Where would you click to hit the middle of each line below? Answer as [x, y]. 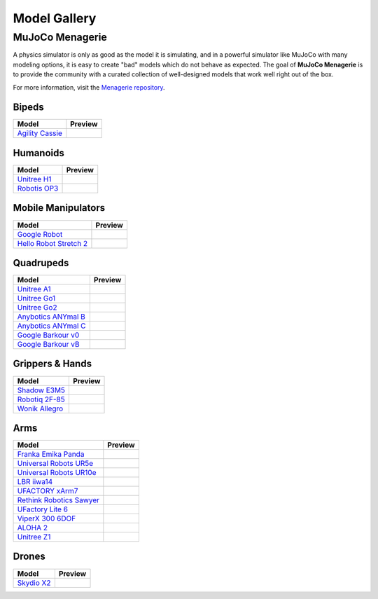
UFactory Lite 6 [43, 509]
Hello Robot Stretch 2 [52, 243]
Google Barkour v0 [48, 335]
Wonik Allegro [40, 408]
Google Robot [40, 234]
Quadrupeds [41, 263]
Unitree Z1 [34, 537]
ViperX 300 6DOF [47, 518]
